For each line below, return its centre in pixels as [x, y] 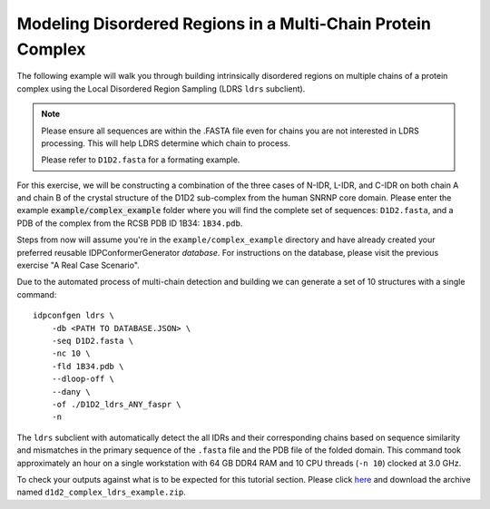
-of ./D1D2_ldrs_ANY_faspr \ [116, 404]
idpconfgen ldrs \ [74, 316]
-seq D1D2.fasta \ [93, 341]
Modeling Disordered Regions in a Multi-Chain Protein [224, 24]
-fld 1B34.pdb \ [88, 366]
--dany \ [71, 392]
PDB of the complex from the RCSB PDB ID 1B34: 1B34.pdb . [130, 223]
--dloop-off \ [83, 379]
